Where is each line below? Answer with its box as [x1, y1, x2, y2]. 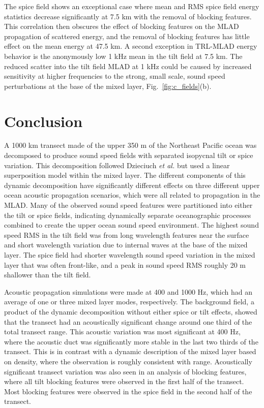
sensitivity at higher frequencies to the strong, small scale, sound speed [4, 71, 225, 81]
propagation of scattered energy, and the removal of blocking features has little [4, 30, 250, 41]
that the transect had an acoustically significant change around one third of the [4, 316, 252, 327]
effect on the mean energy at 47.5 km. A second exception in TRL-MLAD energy [4, 41, 257, 51]
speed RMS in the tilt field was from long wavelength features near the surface [4, 229, 249, 240]
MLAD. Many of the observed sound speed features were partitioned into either [4, 200, 253, 210]
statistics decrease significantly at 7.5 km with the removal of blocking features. [4, 11, 252, 21]
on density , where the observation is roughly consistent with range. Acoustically [4, 356, 252, 366]
